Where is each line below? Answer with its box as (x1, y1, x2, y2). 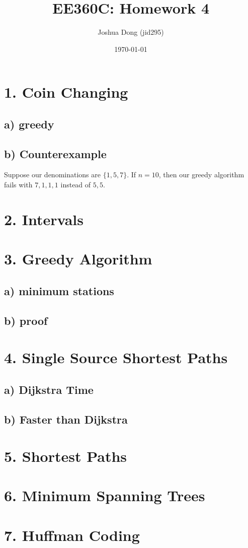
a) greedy (4, 116, 54, 131)
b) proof (4, 312, 48, 328)
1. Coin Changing (4, 82, 128, 102)
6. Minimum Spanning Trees (4, 485, 205, 506)
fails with (4, 179, 33, 190)
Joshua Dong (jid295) (98, 27, 164, 37)
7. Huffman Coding (4, 524, 140, 545)
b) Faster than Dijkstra (4, 411, 128, 427)
